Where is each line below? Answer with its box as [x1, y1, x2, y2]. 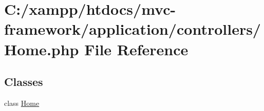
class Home [4, 97, 40, 108]
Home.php [4, 38, 79, 59]
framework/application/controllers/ [4, 18, 261, 39]
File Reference [84, 38, 188, 59]
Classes [4, 74, 43, 90]
